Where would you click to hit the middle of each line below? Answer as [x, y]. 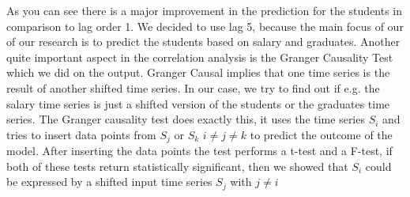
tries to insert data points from [81, 134]
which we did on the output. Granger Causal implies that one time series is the [198, 72]
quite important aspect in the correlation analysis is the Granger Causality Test [200, 57]
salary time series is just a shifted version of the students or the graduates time [198, 103]
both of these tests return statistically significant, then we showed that [177, 166]
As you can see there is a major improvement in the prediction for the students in [205, 10]
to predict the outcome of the [321, 134]
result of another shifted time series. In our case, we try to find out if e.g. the [193, 87]
